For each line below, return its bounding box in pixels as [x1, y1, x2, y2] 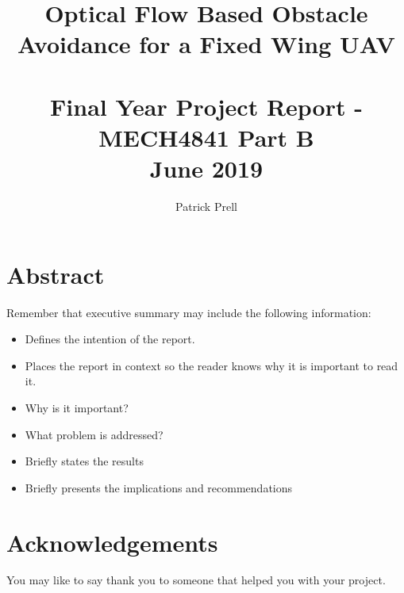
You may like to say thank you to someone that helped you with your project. [6, 572, 386, 588]
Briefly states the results [25, 453, 144, 469]
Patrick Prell [175, 198, 237, 215]
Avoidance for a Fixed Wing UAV [17, 28, 395, 60]
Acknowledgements [6, 526, 218, 558]
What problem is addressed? [25, 426, 164, 442]
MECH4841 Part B [98, 121, 314, 153]
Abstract [6, 258, 105, 290]
